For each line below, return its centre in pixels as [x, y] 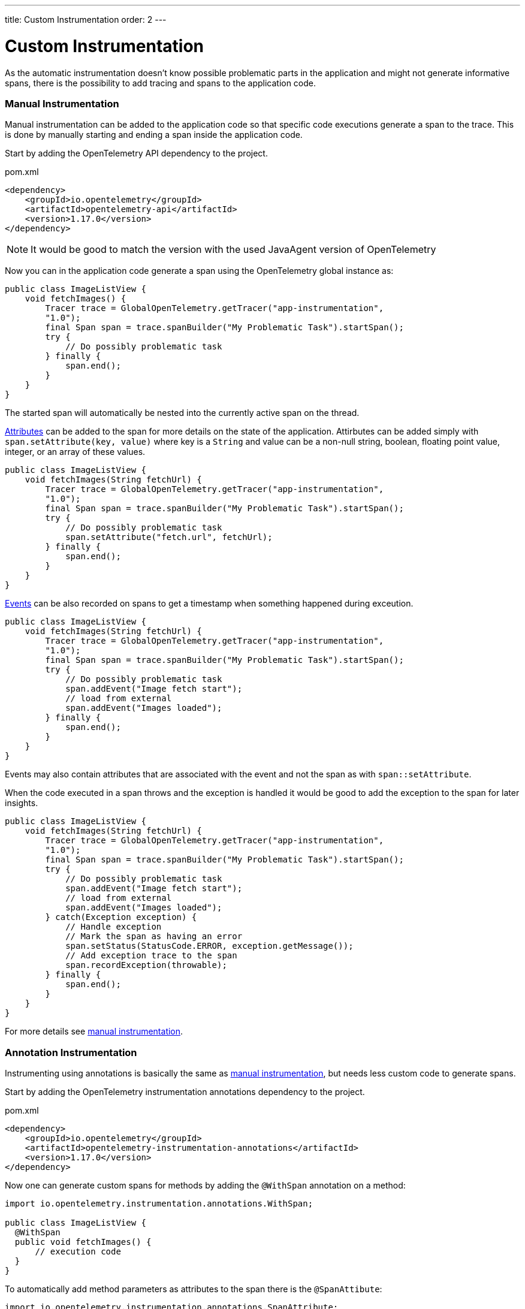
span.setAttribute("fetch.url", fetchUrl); [169, 537]
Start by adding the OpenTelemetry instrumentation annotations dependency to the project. [185, 1092]
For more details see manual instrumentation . [94, 1031]
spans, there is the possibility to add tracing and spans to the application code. [161, 83]
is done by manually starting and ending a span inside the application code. [154, 135]
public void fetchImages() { [83, 1242]
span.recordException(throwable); [146, 965]
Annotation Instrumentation [71, 1052]
